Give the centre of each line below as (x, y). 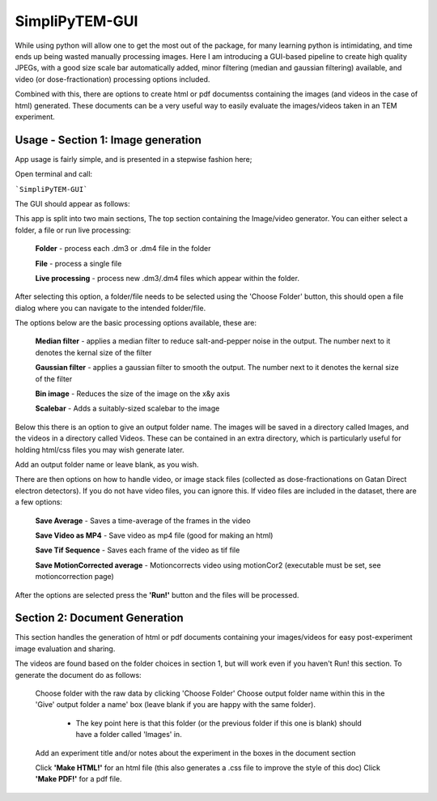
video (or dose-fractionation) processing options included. (112, 79)
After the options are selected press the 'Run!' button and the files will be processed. (157, 594)
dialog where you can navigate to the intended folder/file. (110, 308)
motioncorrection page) (75, 577)
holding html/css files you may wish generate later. (100, 449)
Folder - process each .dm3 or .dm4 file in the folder (123, 249)
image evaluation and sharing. (65, 649)
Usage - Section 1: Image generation (108, 140)
